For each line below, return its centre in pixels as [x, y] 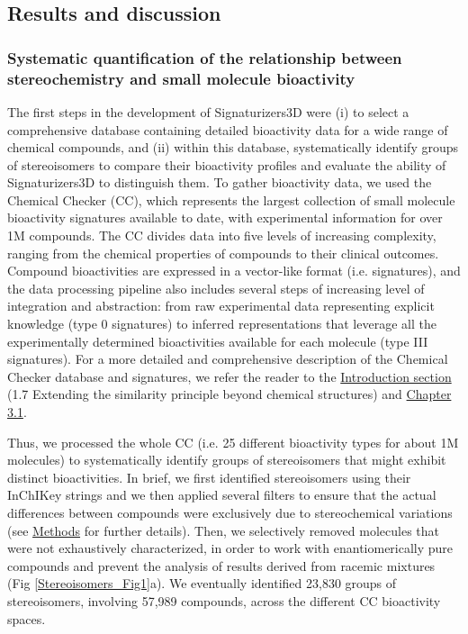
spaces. [27, 618]
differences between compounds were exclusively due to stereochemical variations [230, 512]
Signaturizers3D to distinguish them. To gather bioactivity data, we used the [220, 182]
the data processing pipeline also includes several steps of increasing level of [216, 288]
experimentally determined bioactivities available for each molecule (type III [218, 341]
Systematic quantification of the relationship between [205, 57]
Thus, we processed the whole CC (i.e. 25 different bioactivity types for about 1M [233, 442]
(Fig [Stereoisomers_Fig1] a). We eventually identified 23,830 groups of [202, 583]
